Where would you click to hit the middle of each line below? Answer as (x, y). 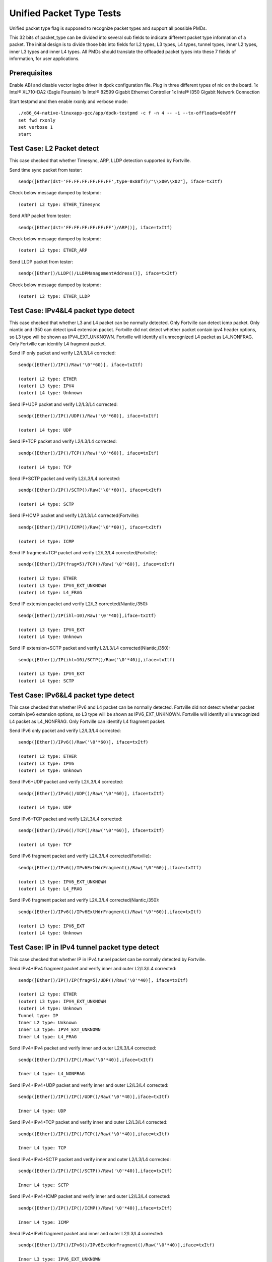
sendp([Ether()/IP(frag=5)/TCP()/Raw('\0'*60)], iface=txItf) (97, 564)
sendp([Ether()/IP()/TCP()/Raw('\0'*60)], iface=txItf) (89, 453)
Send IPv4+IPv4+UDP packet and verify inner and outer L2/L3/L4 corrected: (89, 1085)
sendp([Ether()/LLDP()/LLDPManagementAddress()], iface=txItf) (98, 273)
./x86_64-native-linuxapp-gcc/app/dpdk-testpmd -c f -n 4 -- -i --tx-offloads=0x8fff (127, 113)
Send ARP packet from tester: (40, 216)
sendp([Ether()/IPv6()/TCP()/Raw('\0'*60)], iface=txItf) (91, 831)
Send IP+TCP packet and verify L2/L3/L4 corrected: (63, 441)
